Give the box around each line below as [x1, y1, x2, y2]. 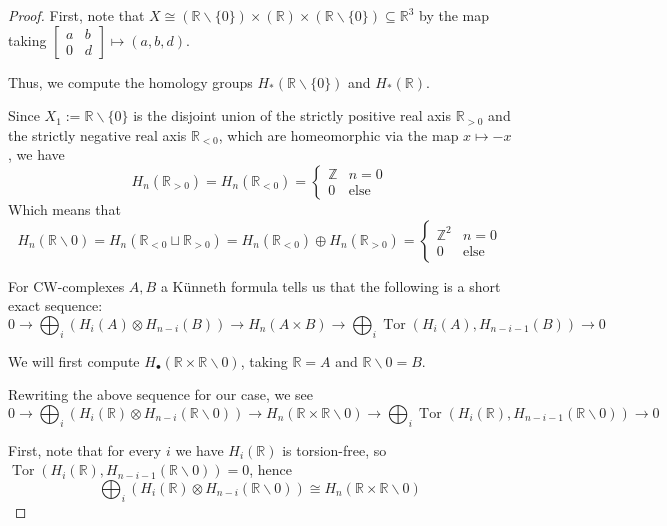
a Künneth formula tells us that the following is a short [160, 275, 501, 296]
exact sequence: [8, 295, 103, 316]
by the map [418, 5, 489, 25]
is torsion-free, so [282, 439, 387, 460]
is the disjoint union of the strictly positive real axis [133, 105, 451, 126]
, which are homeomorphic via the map [218, 124, 459, 145]
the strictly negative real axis [8, 124, 187, 145]
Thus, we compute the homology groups [8, 71, 253, 92]
